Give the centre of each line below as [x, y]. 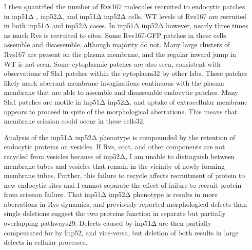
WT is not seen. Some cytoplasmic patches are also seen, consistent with [112, 63]
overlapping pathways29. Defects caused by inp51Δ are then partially [108, 223]
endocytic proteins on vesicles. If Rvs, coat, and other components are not [115, 147]
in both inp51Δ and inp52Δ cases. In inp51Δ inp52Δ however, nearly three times [126, 26]
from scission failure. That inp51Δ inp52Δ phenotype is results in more [111, 194]
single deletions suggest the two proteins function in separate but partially [115, 213]
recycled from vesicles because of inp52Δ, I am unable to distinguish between [119, 156]
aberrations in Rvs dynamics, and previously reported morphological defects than [126, 204]
